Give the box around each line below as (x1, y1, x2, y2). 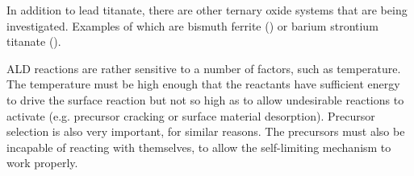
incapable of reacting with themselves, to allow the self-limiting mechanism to (6, 138, 391, 155)
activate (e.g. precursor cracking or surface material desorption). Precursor (6, 107, 375, 124)
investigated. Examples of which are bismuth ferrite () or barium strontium (6, 17, 378, 34)
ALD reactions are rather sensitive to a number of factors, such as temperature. (6, 59, 401, 76)
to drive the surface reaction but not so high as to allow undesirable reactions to (6, 91, 404, 108)
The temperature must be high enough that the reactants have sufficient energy (6, 76, 400, 92)
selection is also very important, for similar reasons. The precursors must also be (6, 123, 405, 140)
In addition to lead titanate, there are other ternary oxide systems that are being (6, 2, 408, 18)
